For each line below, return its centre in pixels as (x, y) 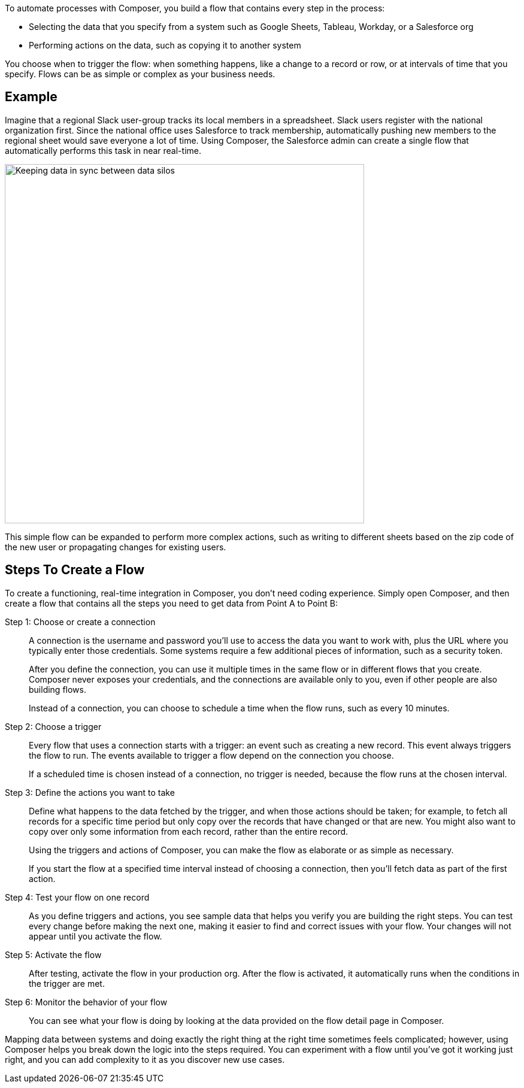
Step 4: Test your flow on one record (77, 897)
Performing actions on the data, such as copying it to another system (165, 45)
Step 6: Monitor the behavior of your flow (86, 1002)
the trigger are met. (67, 983)
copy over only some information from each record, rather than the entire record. (189, 831)
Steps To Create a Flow (75, 570)
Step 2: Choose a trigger (53, 726)
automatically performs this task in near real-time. (103, 150)
